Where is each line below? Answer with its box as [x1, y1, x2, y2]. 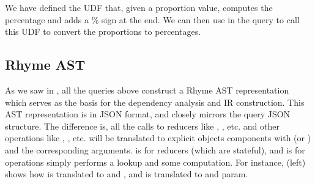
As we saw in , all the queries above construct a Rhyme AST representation [5, 83, 289, 96]
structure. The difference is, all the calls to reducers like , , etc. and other [5, 119, 280, 132]
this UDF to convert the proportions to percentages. [5, 25, 201, 38]
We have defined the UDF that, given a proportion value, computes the [5, 1, 273, 13]
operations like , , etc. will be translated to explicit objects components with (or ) [5, 131, 311, 144]
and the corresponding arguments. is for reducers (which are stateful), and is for [5, 143, 305, 156]
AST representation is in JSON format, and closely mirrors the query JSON [5, 108, 291, 120]
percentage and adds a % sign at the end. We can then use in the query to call [5, 13, 300, 26]
